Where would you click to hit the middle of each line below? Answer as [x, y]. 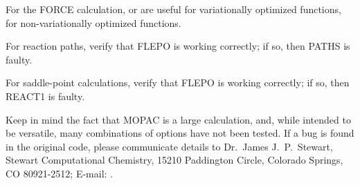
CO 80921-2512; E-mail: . [59, 173]
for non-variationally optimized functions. [93, 22]
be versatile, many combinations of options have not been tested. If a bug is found [180, 133]
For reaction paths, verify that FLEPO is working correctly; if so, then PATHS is [178, 46]
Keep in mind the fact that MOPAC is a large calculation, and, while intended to [178, 119]
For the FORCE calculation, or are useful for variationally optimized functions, [173, 9]
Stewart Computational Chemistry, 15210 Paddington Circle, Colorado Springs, [174, 160]
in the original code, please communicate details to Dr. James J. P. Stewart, [169, 146]
